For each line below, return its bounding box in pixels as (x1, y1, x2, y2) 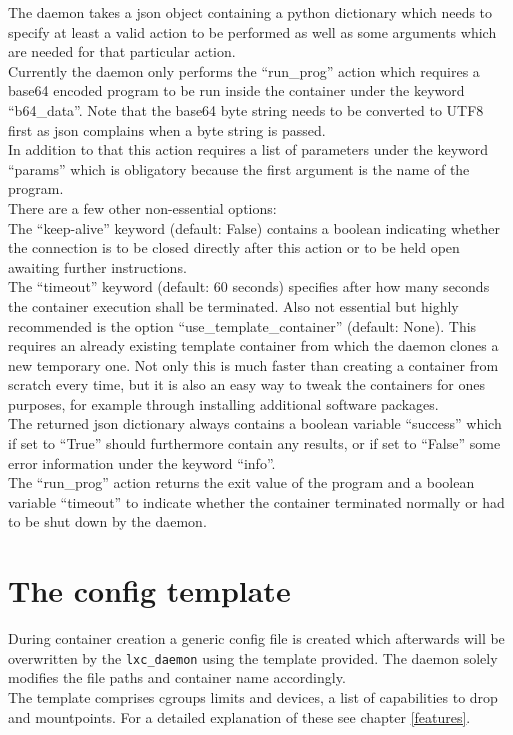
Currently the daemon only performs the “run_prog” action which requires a (8, 60, 480, 81)
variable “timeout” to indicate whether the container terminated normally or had (8, 491, 505, 512)
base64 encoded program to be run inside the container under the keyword (8, 80, 465, 101)
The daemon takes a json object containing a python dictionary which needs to (8, 2, 493, 22)
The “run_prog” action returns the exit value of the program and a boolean (8, 472, 475, 493)
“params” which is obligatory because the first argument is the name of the (8, 158, 470, 179)
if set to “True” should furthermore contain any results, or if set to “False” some (8, 433, 501, 454)
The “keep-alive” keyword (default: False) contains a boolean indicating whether (8, 217, 500, 238)
